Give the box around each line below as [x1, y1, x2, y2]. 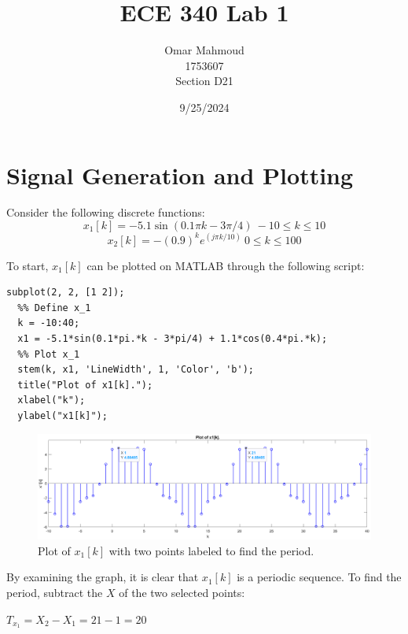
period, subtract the [6, 584, 103, 600]
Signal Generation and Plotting [6, 158, 354, 191]
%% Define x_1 [17, 302, 91, 313]
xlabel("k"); [17, 395, 86, 406]
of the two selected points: [119, 584, 245, 600]
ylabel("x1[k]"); [17, 410, 108, 421]
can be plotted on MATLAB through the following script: [86, 257, 365, 273]
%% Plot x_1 [17, 348, 80, 360]
